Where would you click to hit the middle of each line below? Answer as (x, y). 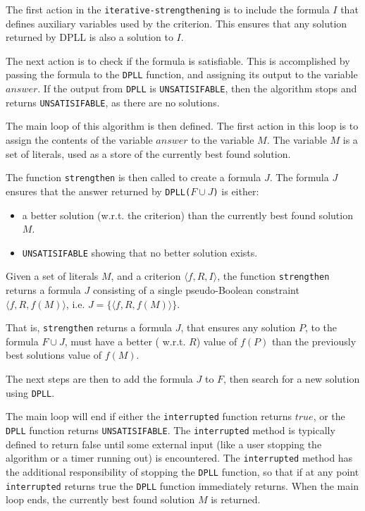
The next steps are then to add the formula (99, 379)
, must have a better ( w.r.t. (125, 341)
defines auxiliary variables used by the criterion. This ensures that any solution (177, 23)
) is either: (236, 191)
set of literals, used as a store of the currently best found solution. (148, 153)
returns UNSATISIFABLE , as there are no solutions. (113, 102)
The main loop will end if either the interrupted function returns (149, 416)
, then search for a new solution (292, 379)
